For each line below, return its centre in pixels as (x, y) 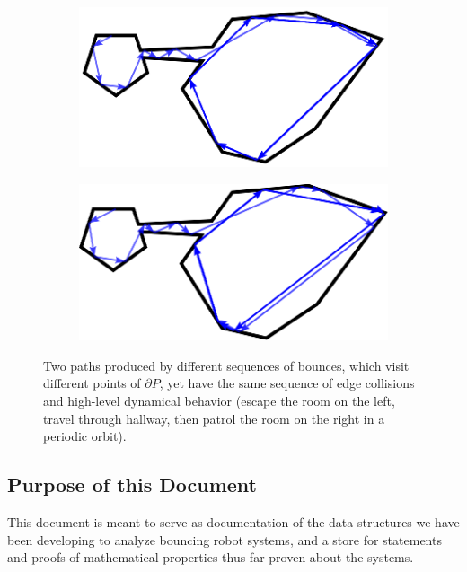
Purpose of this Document (132, 484)
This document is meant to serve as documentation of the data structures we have (233, 521)
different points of (92, 383)
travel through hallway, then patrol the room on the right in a (214, 418)
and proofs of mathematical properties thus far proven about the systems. (211, 557)
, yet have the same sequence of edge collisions (287, 383)
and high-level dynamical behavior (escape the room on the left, (219, 400)
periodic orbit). (85, 436)
